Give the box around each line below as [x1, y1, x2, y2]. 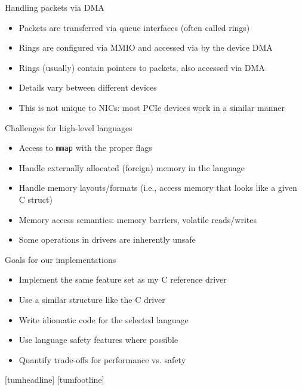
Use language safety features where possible [19, 333, 178, 346]
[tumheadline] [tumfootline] [5, 373, 104, 386]
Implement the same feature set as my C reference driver [19, 273, 227, 286]
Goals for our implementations [5, 253, 116, 265]
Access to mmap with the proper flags [19, 141, 152, 154]
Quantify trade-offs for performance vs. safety [19, 353, 186, 366]
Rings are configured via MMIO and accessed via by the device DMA [19, 41, 273, 54]
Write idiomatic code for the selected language [19, 313, 189, 326]
